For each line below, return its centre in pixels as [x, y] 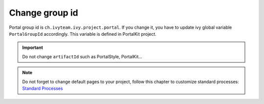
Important [33, 48]
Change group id [44, 13]
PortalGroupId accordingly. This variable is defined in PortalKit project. [83, 34]
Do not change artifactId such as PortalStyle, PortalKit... [82, 57]
